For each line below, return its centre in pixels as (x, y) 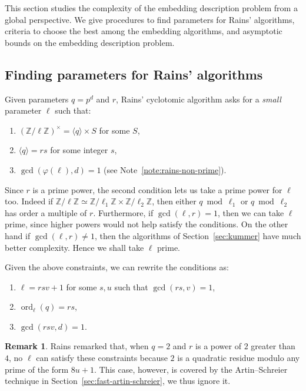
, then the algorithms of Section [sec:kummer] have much (198, 235)
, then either (174, 201)
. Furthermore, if (123, 212)
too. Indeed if (29, 201)
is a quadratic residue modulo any (239, 358)
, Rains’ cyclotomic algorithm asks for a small (199, 99)
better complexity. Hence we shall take (74, 247)
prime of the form (37, 369)
